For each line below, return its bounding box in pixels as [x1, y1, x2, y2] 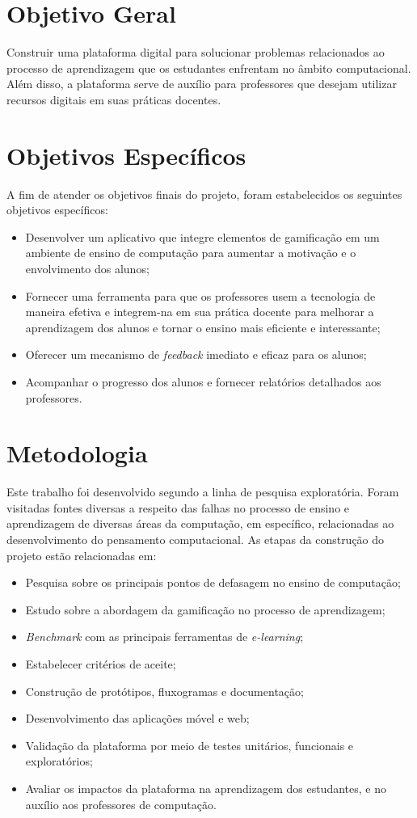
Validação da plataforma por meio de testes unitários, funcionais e [25, 736, 354, 753]
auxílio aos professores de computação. [25, 795, 217, 812]
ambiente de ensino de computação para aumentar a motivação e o [25, 244, 356, 261]
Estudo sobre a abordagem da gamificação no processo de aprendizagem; [25, 601, 385, 618]
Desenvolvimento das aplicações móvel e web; [25, 710, 250, 727]
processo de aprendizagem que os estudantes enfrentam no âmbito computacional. [6, 59, 411, 76]
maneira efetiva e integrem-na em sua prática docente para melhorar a [25, 303, 374, 320]
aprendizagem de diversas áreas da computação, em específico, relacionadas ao [6, 515, 394, 532]
